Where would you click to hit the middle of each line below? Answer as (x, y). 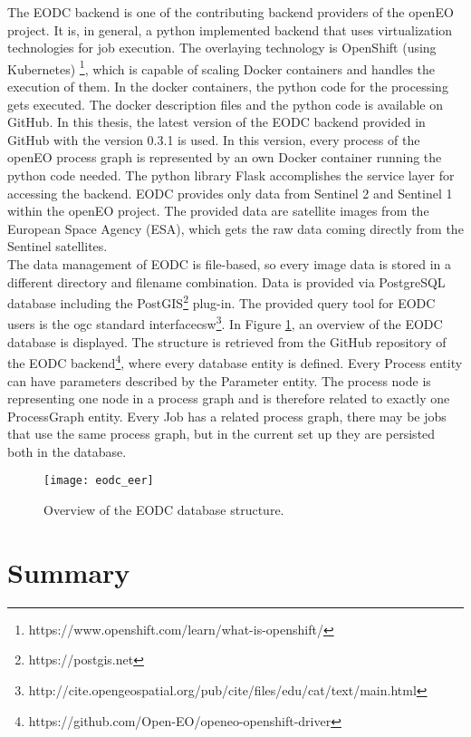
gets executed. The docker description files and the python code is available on (226, 104)
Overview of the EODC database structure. (164, 510)
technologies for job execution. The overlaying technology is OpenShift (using (222, 48)
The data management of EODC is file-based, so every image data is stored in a (230, 263)
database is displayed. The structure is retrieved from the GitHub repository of (227, 341)
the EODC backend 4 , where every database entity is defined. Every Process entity (235, 361)
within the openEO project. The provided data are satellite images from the (218, 211)
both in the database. (67, 451)
